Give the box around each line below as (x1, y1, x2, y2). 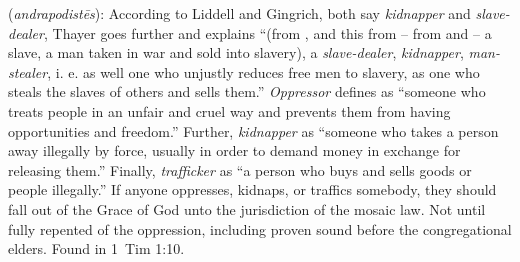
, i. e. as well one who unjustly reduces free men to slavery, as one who (47, 61, 480, 82)
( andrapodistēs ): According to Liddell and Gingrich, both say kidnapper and (8, 3, 471, 23)
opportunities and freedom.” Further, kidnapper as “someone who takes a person (8, 120, 499, 141)
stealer (8, 61, 48, 82)
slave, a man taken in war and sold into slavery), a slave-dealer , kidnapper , (8, 42, 464, 63)
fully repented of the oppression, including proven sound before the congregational (8, 218, 512, 239)
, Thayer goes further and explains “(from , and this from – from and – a (43, 22, 492, 43)
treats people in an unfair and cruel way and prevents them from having (8, 100, 451, 121)
